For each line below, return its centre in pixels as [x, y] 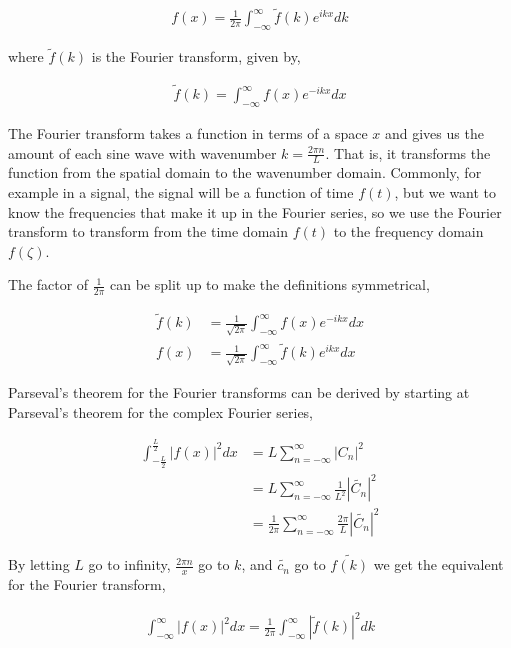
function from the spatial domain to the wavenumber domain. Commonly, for [245, 172]
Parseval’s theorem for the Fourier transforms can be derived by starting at [239, 392]
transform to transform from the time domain [148, 231]
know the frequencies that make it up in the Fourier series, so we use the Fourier [255, 211]
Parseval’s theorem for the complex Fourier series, [161, 411]
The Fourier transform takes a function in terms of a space [188, 132]
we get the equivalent [438, 564]
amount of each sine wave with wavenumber [142, 152]
